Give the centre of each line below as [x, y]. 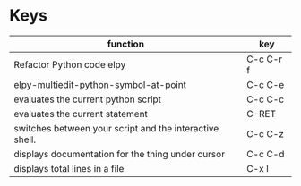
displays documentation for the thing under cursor [120, 154]
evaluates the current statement [81, 114]
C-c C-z [265, 133]
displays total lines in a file [69, 168]
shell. [25, 139]
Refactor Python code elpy [70, 64]
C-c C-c [265, 99]
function [126, 44]
